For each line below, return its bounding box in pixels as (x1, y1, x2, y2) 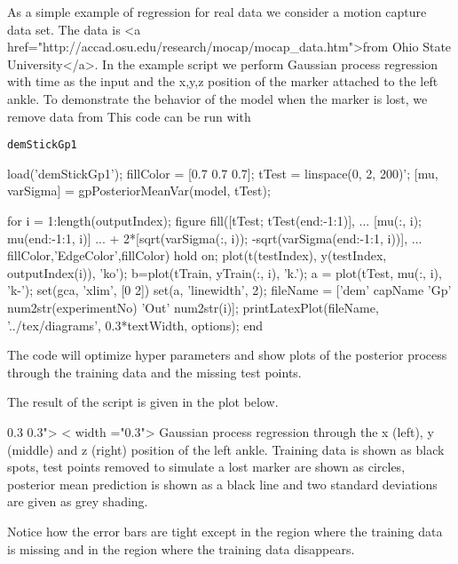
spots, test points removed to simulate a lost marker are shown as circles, (7, 457, 406, 476)
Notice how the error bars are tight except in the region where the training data (7, 521, 443, 540)
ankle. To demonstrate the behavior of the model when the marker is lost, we (7, 89, 428, 107)
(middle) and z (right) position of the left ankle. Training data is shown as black (7, 440, 445, 458)
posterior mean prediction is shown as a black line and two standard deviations (7, 474, 438, 493)
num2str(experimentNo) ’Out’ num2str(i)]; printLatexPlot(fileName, (7, 298, 379, 316)
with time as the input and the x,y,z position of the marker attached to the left (7, 72, 438, 91)
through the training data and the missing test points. (7, 362, 302, 381)
